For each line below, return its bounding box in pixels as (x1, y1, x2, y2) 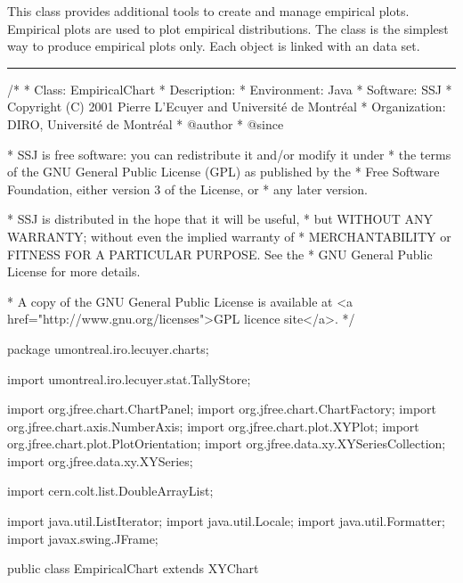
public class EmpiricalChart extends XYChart (7, 559, 259, 578)
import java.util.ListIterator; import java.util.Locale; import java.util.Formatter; (7, 512, 445, 530)
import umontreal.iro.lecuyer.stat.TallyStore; (7, 369, 251, 388)
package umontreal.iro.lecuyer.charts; (7, 339, 209, 357)
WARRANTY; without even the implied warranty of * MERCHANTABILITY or (7, 226, 451, 245)
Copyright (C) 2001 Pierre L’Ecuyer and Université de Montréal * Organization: (7, 97, 446, 116)
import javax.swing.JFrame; (7, 529, 158, 547)
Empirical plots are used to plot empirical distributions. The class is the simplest (7, 19, 449, 37)
